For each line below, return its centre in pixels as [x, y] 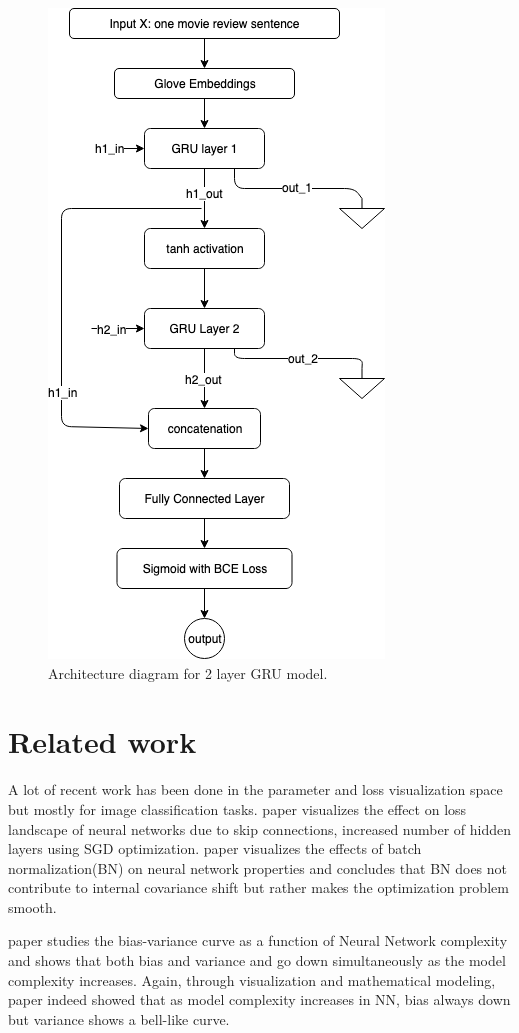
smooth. [32, 906]
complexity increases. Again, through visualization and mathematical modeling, [252, 979]
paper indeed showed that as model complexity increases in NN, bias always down [259, 999]
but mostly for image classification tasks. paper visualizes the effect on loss [237, 808]
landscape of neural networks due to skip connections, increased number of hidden [260, 828]
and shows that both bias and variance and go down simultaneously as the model [257, 960]
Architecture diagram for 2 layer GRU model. [188, 672]
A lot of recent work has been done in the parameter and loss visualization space [255, 789]
